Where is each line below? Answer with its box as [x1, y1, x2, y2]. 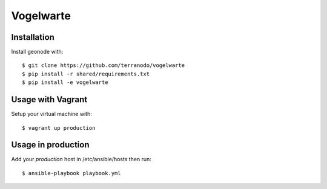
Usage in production [11, 139, 90, 150]
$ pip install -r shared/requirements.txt [22, 70, 150, 77]
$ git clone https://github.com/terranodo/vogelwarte [22, 62, 185, 69]
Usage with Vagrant [11, 94, 88, 105]
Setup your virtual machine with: [11, 111, 92, 118]
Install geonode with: [11, 48, 64, 56]
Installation [11, 32, 54, 42]
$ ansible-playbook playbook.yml [22, 170, 121, 176]
